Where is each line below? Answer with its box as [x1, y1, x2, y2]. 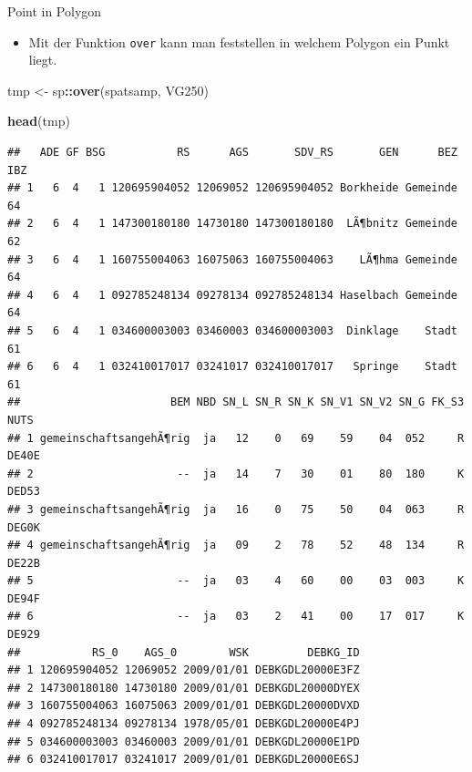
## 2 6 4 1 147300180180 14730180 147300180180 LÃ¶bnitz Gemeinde [7, 217, 457, 231]
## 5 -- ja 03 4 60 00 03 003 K [7, 574, 465, 588]
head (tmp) [7, 111, 70, 130]
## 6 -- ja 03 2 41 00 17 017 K [7, 610, 465, 623]
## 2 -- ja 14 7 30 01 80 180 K [7, 467, 465, 480]
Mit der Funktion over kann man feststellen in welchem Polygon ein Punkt [28, 32, 450, 51]
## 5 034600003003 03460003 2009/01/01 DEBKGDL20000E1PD [7, 735, 360, 748]
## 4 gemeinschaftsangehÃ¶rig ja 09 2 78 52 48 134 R [7, 539, 465, 552]
